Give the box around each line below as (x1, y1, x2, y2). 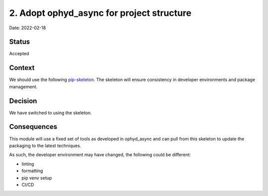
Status (9, 38, 30, 46)
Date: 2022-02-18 (9, 25, 46, 31)
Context (9, 64, 35, 72)
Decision (9, 97, 37, 105)
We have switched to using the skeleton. (9, 110, 92, 116)
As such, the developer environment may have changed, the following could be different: (9, 152, 191, 158)
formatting (21, 168, 43, 174)
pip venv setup (21, 175, 52, 181)
